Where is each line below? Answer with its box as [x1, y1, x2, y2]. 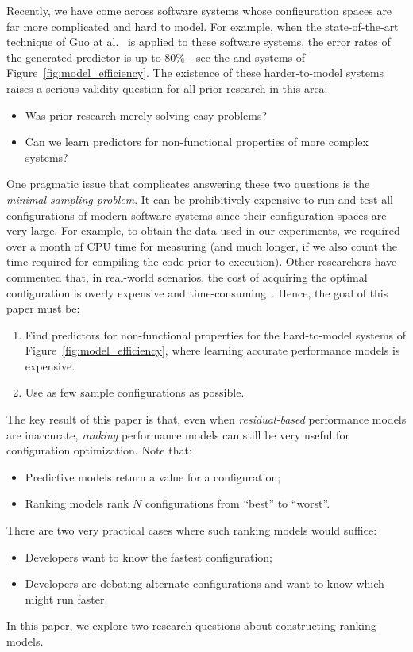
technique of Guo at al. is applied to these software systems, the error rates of [6, 33, 391, 50]
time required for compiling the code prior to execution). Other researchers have [6, 253, 397, 270]
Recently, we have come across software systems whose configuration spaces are [6, 2, 392, 18]
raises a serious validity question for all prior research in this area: [6, 79, 328, 96]
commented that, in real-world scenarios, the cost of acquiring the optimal [6, 268, 368, 285]
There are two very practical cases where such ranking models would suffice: [6, 522, 377, 539]
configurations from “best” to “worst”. [145, 495, 330, 512]
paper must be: [6, 300, 80, 316]
